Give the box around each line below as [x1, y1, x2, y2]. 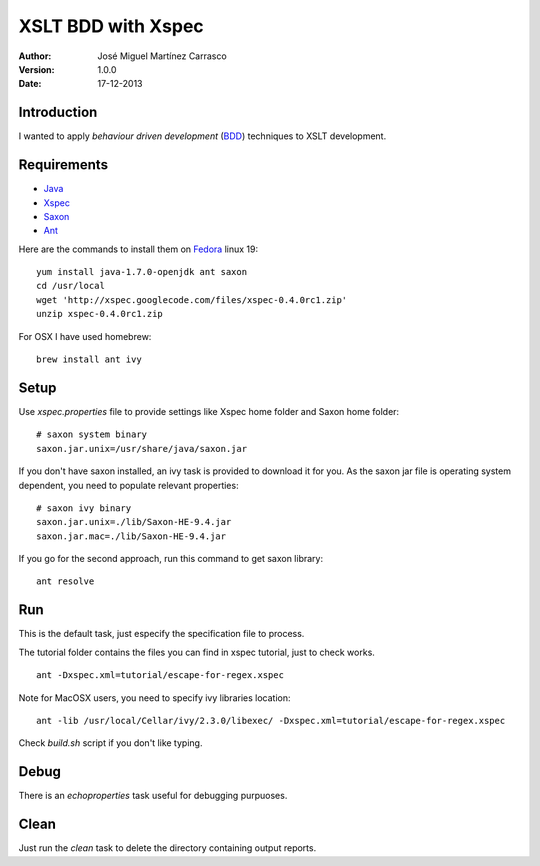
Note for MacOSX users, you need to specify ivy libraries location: [18, 691, 291, 704]
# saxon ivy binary [36, 502, 132, 514]
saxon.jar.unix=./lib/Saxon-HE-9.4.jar [36, 516, 232, 528]
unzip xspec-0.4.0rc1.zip [36, 308, 164, 320]
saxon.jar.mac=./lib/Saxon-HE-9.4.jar [36, 530, 227, 542]
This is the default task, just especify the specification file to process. [18, 628, 305, 640]
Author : [18, 50, 52, 62]
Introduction [18, 104, 98, 121]
